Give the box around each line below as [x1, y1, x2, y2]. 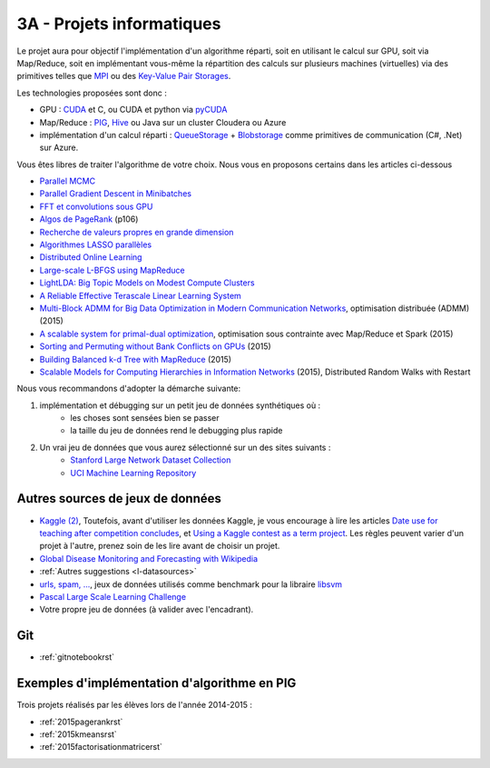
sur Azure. [39, 142, 79, 154]
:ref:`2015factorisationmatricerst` [39, 742, 163, 753]
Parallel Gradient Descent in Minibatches [39, 188, 192, 199]
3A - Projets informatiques [16, 14, 221, 34]
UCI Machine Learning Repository [70, 467, 197, 478]
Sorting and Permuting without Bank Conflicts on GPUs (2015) [39, 341, 271, 352]
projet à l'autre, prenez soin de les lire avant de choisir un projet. [39, 541, 280, 552]
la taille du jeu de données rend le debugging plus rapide [70, 425, 283, 436]
